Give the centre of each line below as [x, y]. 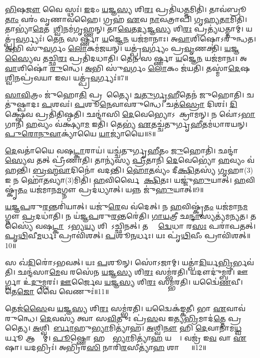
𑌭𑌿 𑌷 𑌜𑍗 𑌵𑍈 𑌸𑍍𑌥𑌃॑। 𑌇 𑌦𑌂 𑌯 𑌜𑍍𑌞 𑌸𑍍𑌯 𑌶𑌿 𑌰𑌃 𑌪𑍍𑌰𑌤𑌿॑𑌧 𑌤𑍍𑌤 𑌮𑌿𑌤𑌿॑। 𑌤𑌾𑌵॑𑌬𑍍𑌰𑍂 [126, 9]
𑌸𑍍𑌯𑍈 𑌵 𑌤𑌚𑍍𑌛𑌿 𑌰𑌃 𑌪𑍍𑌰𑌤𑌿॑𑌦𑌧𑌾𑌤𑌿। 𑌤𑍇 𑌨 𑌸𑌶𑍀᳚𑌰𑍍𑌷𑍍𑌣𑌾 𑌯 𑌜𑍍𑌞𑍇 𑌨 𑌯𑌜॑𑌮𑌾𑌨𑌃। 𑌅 [126, 58]
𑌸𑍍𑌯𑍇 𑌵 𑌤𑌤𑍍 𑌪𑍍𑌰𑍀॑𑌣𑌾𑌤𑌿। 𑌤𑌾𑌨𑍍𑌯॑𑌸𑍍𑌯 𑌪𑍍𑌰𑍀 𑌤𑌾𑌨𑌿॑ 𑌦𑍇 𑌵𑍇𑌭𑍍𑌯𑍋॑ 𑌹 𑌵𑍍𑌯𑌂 [125, 160]
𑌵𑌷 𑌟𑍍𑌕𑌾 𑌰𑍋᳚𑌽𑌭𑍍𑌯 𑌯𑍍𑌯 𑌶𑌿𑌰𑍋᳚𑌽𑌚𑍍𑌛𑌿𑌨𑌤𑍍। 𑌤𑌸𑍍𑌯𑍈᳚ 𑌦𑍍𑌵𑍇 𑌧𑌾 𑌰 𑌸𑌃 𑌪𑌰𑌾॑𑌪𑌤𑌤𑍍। [145, 225]
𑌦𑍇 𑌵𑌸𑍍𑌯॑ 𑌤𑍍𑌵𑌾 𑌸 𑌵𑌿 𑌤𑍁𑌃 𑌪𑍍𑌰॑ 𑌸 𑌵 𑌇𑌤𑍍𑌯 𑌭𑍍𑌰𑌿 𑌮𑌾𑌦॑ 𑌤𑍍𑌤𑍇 [133, 318]
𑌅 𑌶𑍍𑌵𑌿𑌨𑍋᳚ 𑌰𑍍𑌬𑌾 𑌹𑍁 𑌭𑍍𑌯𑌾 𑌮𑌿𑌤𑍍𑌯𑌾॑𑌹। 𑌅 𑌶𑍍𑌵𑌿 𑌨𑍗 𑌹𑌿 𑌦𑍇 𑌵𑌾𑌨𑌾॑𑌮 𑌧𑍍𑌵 [137, 328]
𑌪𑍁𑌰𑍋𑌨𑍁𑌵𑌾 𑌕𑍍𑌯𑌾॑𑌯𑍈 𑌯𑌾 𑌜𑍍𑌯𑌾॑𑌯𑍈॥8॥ [81, 134]
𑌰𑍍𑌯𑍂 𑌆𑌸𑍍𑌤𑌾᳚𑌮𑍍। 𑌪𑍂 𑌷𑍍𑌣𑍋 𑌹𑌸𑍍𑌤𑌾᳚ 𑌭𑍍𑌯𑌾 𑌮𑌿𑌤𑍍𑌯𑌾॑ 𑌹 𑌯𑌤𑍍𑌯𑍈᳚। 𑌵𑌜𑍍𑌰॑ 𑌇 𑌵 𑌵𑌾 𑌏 [126, 337]
